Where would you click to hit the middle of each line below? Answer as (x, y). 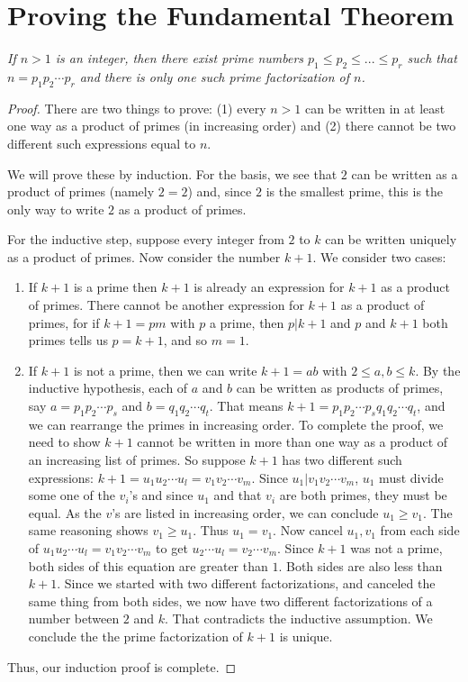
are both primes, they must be (363, 495)
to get (172, 547)
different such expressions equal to (102, 143)
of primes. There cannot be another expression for (166, 305)
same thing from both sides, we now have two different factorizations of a (230, 600)
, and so (185, 340)
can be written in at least (375, 108)
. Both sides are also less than (360, 565)
